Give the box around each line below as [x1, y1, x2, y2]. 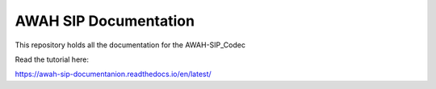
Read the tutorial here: [15, 55, 89, 64]
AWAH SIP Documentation [15, 12, 195, 30]
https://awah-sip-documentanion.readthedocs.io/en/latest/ [15, 69, 212, 79]
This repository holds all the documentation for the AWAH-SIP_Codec [15, 40, 246, 50]
